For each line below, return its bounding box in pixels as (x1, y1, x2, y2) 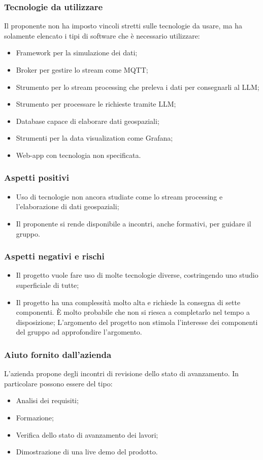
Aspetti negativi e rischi (4, 250, 105, 262)
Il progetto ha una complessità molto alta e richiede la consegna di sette (16, 297, 241, 307)
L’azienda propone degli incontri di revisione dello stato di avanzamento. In (4, 368, 239, 379)
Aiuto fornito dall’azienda (4, 348, 112, 360)
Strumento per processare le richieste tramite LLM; (16, 98, 176, 109)
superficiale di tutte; (16, 279, 79, 290)
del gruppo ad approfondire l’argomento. (16, 326, 142, 337)
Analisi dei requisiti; (16, 395, 79, 406)
